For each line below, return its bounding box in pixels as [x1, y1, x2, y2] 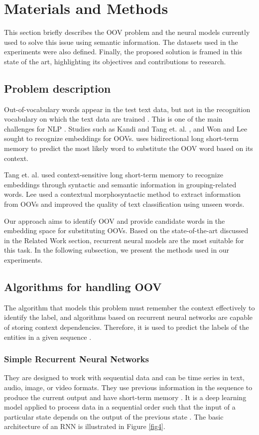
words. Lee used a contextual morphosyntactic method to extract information [4, 189, 241, 199]
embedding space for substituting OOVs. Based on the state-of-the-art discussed [4, 225, 249, 236]
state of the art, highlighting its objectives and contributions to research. [4, 56, 226, 66]
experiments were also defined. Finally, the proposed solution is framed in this [4, 46, 243, 57]
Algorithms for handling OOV [4, 279, 162, 294]
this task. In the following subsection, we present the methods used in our [4, 245, 230, 255]
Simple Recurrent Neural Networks [4, 353, 149, 365]
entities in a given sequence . [4, 331, 92, 342]
